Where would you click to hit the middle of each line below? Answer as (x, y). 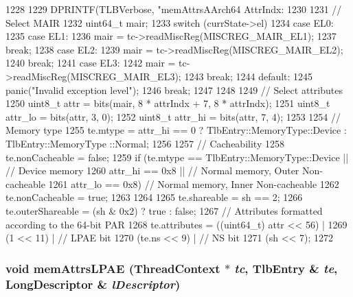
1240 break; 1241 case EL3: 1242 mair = (91, 63)
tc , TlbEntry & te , (286, 268)
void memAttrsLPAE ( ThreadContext (113, 268)
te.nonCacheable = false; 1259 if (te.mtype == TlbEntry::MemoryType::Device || (177, 157)
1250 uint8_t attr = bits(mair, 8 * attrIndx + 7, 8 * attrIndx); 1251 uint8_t (168, 103)
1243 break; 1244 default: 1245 (249, 76)
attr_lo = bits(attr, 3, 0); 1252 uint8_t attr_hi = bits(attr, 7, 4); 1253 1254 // (173, 116)
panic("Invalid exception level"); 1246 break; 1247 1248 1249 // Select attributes (174, 90)
